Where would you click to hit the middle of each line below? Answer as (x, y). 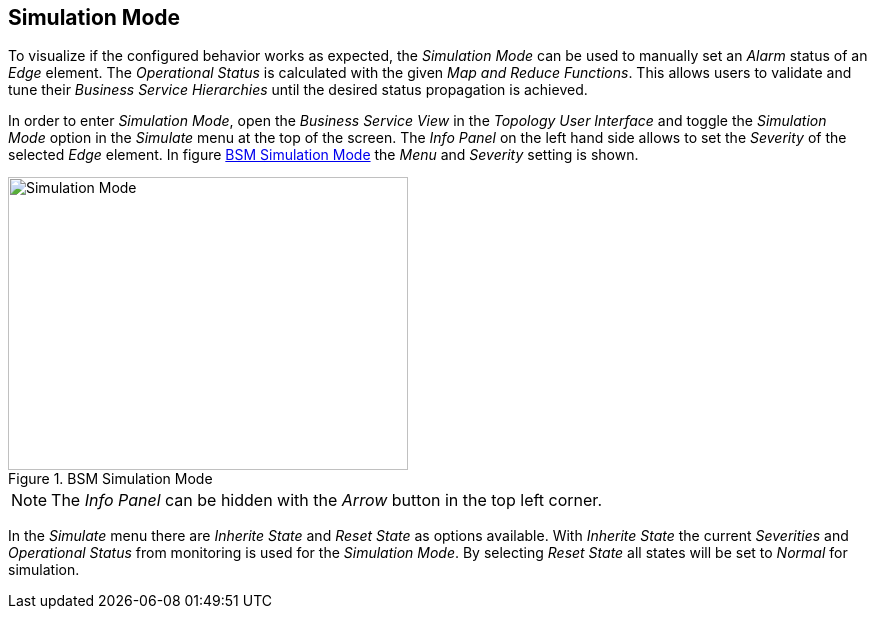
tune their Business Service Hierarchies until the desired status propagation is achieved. (298, 90)
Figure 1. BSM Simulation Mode (110, 479)
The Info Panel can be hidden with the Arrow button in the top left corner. (326, 500)
